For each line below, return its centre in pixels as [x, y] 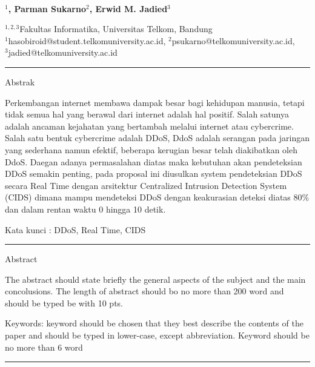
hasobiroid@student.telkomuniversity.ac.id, [87, 40]
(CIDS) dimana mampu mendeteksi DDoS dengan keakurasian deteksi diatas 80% [157, 197]
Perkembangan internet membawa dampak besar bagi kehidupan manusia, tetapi [155, 102]
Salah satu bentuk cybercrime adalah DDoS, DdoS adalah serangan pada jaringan [157, 138]
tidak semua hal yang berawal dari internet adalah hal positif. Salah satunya [147, 114]
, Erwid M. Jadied [128, 8]
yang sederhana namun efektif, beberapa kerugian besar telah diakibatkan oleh [151, 149]
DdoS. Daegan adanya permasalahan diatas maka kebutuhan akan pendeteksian [154, 161]
